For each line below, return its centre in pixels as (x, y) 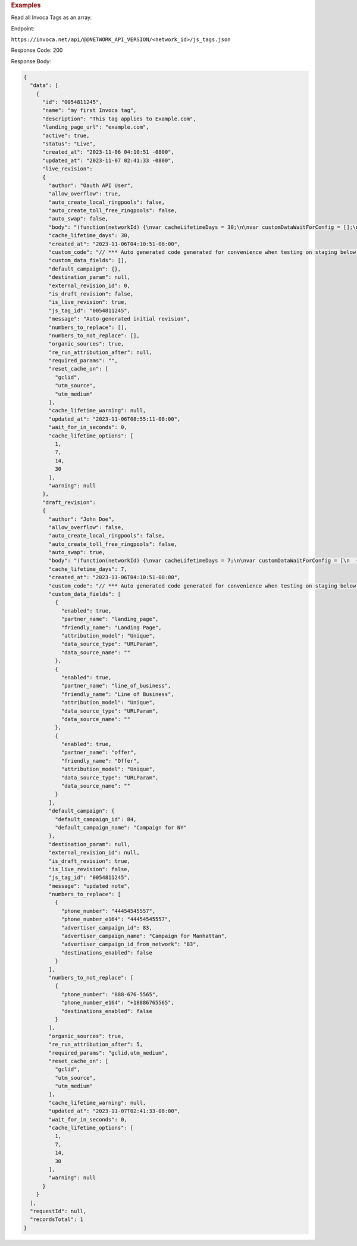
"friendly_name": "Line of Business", (118, 694)
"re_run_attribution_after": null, (101, 352)
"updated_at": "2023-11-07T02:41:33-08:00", (115, 1111)
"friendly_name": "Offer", (100, 761)
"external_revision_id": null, (94, 853)
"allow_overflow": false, (86, 527)
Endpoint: (23, 28)
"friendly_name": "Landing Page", (111, 627)
